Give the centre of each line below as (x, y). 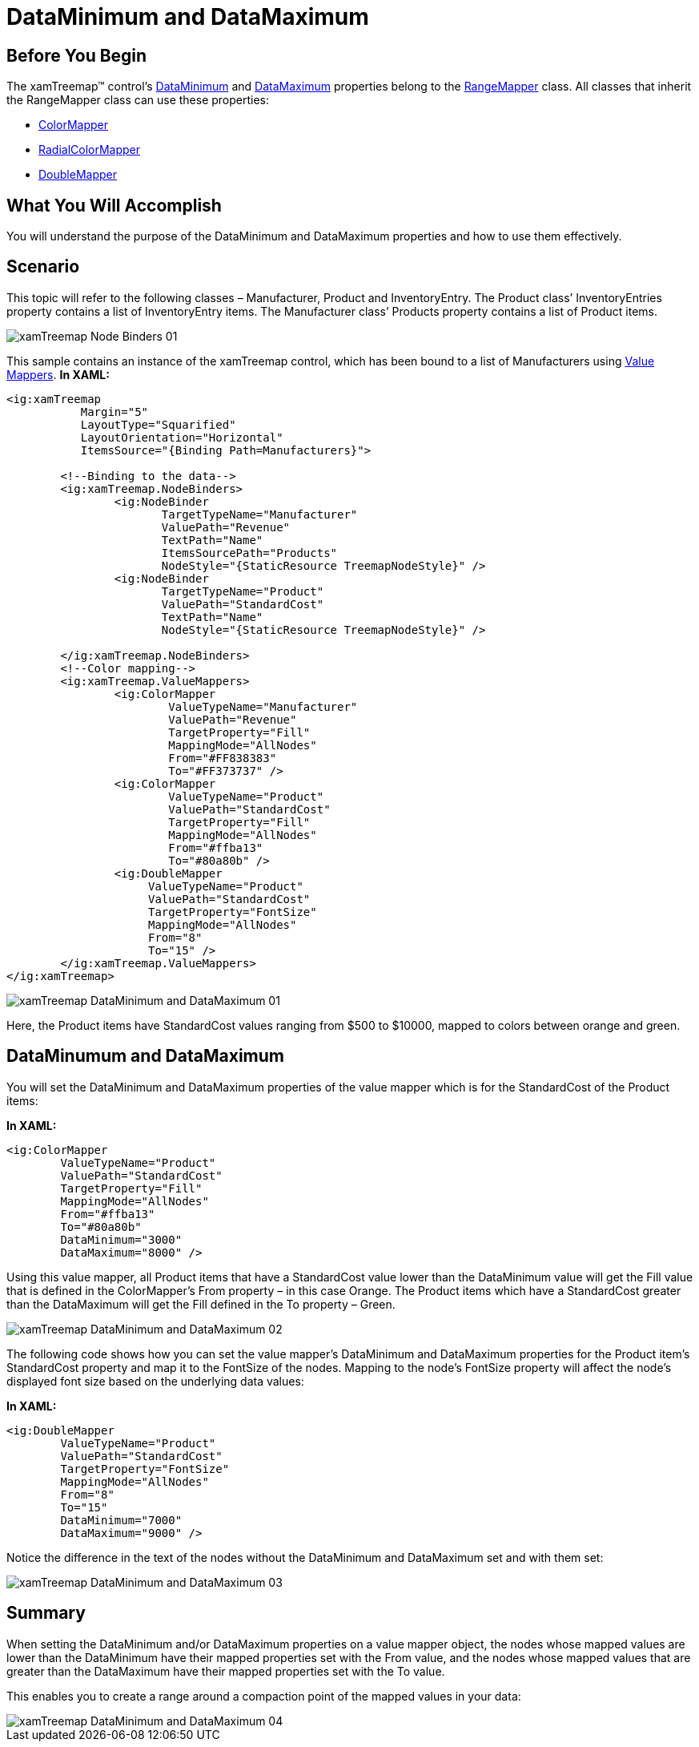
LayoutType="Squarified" (158, 424)
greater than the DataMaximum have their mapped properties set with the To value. (226, 1671)
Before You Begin (77, 55)
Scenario (43, 267)
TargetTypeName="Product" (243, 591)
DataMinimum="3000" (121, 1239)
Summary (46, 1613)
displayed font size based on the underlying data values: (155, 1381)
